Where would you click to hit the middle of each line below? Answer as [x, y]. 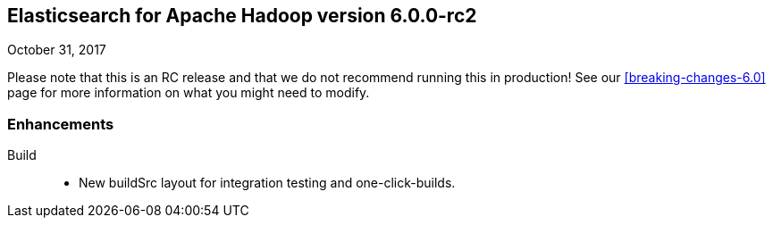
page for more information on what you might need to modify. [189, 93]
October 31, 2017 [57, 50]
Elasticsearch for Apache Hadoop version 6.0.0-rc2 [242, 16]
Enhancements [61, 124]
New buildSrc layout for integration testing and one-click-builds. [267, 183]
